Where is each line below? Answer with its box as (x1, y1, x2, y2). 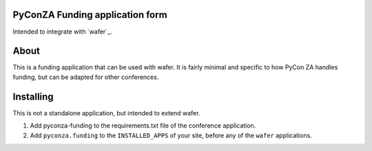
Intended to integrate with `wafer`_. (12, 27, 113, 36)
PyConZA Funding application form (12, 9, 168, 21)
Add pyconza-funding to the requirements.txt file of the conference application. (30, 121, 256, 130)
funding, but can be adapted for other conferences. (12, 73, 159, 81)
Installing (12, 91, 54, 102)
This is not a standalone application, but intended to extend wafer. (12, 108, 200, 117)
